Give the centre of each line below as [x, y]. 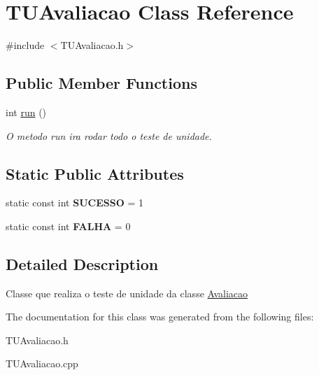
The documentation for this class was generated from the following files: [160, 317]
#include [25, 45]
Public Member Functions [101, 83]
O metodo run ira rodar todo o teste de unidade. [109, 135]
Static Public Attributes [95, 173]
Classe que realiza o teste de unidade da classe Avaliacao [127, 293]
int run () [26, 112]
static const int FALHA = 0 [68, 226]
